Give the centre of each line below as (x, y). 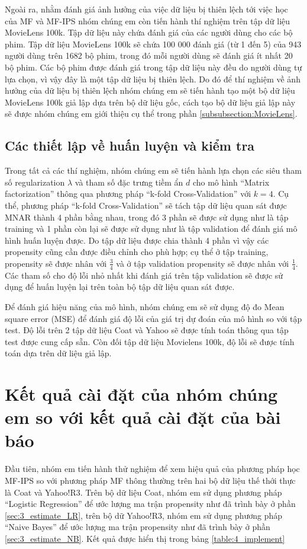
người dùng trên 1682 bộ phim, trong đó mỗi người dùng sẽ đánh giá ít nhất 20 (149, 55)
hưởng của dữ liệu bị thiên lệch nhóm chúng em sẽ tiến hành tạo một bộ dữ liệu (150, 90)
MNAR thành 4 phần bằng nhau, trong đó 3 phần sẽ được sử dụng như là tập (147, 217)
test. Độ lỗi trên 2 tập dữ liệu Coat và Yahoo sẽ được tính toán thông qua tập (147, 330)
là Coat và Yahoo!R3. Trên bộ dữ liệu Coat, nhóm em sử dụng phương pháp (143, 492)
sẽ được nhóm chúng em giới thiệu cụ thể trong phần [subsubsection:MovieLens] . (151, 114)
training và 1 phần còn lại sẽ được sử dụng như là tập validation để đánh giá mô (151, 229)
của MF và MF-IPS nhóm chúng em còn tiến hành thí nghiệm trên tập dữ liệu (148, 20)
